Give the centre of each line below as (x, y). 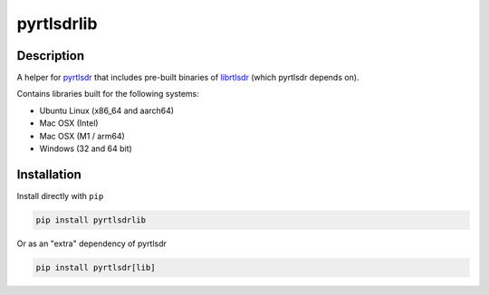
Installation (49, 174)
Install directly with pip (60, 195)
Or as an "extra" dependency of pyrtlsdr (92, 243)
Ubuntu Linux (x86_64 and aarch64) (107, 110)
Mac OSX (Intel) (69, 123)
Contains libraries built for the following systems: (108, 94)
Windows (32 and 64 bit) (86, 148)
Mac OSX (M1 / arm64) (82, 136)
